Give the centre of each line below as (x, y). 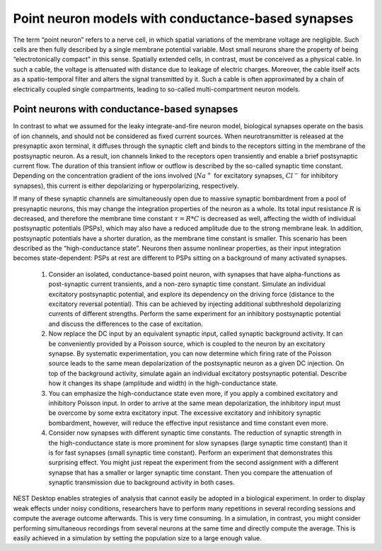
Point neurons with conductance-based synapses (126, 109)
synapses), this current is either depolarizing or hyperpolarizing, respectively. (126, 186)
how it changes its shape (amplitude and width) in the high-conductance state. (163, 383)
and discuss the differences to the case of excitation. (126, 324)
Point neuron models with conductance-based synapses (183, 18)
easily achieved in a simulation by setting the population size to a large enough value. (137, 538)
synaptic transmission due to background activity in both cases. (141, 482)
